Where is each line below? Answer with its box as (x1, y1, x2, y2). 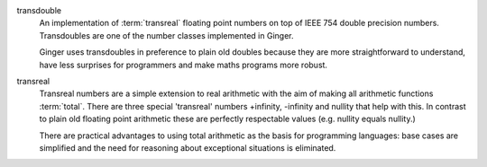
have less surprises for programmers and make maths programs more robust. (39, 59, 328, 70)
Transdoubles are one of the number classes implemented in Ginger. (39, 30, 294, 40)
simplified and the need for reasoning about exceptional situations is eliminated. (39, 142, 336, 153)
